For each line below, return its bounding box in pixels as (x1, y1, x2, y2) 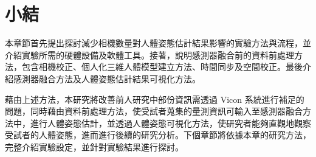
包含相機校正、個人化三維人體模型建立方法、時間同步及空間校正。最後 (21, 60, 303, 73)
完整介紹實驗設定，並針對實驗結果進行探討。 (5, 140, 184, 153)
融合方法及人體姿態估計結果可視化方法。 (38, 72, 201, 85)
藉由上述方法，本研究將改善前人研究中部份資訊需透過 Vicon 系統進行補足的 (5, 92, 304, 105)
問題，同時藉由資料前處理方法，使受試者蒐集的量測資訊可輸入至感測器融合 (5, 105, 303, 117)
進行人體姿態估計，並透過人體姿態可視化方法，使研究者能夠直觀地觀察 (30, 116, 311, 129)
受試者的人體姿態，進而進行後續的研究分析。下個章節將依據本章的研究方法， (5, 128, 311, 141)
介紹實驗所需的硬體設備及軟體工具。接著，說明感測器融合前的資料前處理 (5, 48, 294, 61)
